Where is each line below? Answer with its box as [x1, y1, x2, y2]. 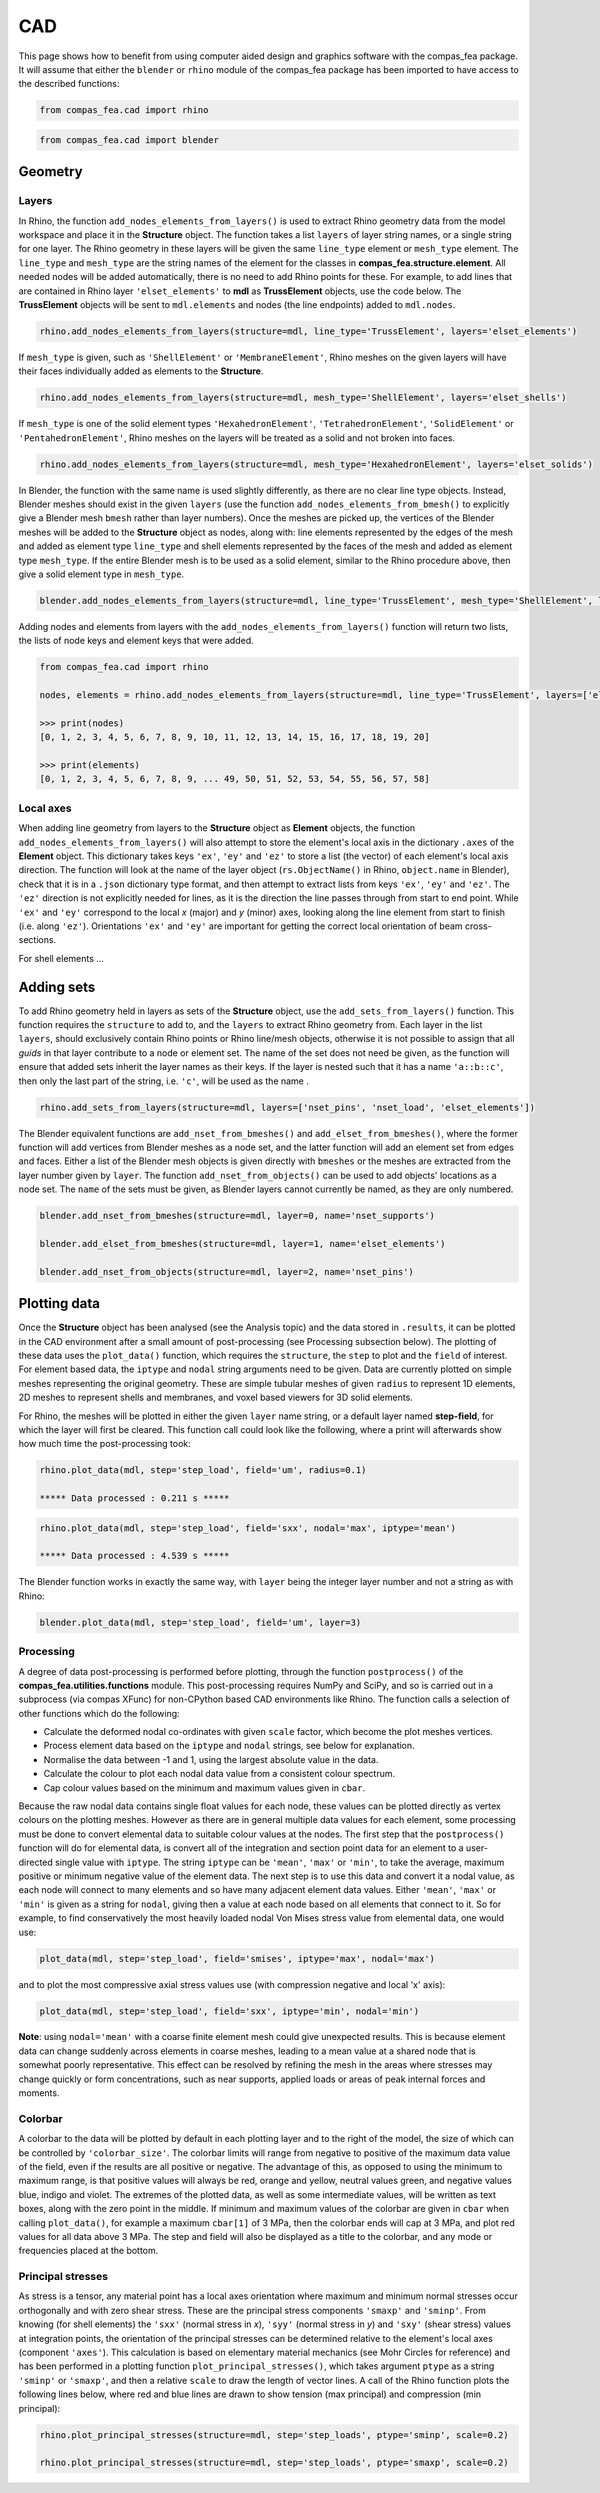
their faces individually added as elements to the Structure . [18, 365, 264, 377]
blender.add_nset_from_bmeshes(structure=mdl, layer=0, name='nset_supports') [39, 1210, 435, 1222]
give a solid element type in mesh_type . [18, 568, 185, 580]
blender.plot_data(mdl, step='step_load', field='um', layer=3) [39, 1616, 362, 1628]
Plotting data [18, 1295, 100, 1312]
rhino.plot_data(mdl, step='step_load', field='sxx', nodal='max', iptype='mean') [39, 1522, 457, 1534]
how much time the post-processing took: [18, 1438, 192, 1450]
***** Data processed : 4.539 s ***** [39, 1550, 230, 1562]
